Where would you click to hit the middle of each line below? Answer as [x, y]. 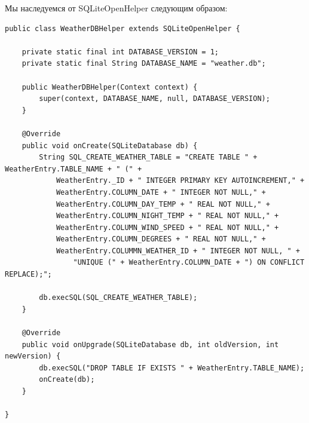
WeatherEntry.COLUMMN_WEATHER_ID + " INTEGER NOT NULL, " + [178, 251]
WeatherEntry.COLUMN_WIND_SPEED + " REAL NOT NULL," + [167, 227]
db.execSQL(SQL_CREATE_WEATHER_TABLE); [118, 298]
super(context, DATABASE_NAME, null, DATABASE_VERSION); [154, 99]
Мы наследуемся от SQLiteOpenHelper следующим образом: [116, 8]
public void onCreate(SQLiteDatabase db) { [110, 145]
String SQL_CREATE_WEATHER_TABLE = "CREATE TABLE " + [148, 157]
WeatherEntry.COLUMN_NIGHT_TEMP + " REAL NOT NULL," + [167, 216]
